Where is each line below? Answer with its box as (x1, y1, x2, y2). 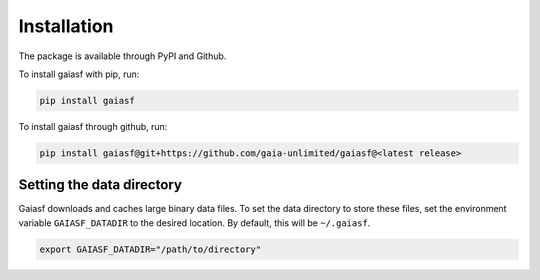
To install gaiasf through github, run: (18, 120, 168, 132)
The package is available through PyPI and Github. (18, 50, 227, 62)
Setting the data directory (18, 176, 182, 194)
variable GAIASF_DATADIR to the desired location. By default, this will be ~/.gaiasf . (18, 216, 371, 229)
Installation (18, 15, 114, 37)
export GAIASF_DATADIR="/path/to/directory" (39, 243, 262, 255)
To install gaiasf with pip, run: (18, 68, 140, 80)
